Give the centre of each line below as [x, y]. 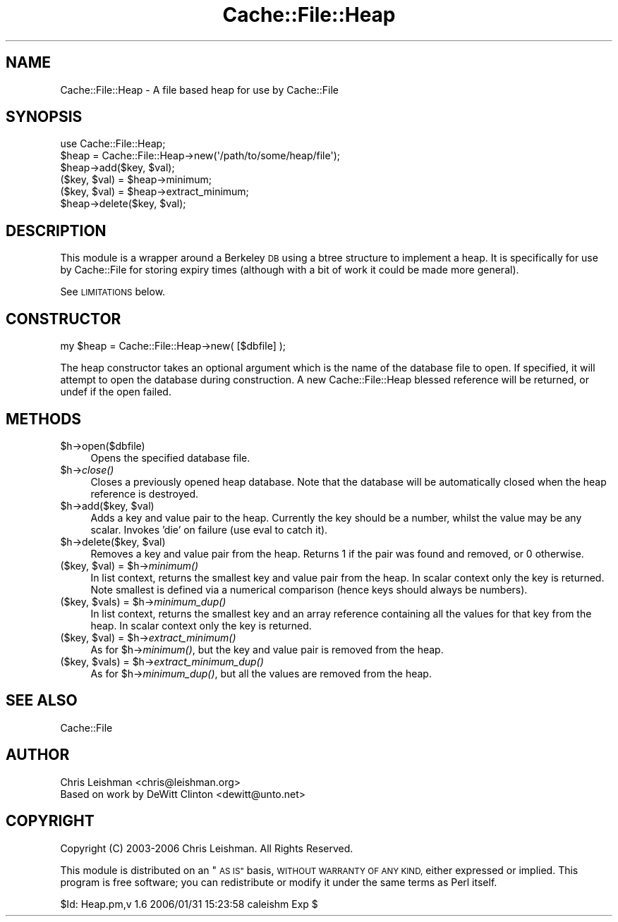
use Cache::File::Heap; [113, 144]
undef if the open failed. [116, 392]
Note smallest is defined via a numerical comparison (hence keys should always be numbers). [309, 589]
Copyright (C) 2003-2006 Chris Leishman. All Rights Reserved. [207, 848]
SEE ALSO [42, 701]
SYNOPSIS [44, 117]
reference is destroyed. [145, 493]
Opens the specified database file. [170, 457]
